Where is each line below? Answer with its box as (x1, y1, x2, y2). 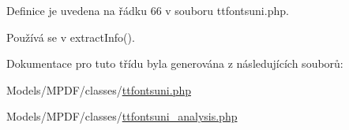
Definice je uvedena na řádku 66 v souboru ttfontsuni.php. (6, 2, 289, 18)
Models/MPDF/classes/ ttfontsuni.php (6, 81, 191, 98)
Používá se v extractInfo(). (6, 28, 135, 45)
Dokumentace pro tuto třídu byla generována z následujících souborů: (6, 55, 343, 72)
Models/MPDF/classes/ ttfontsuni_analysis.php (6, 108, 238, 124)
